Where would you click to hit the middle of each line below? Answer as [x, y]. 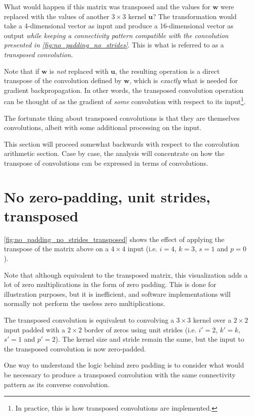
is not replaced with [79, 71]
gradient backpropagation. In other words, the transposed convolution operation [124, 90]
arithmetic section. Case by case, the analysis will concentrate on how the [114, 153]
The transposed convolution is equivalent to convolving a [89, 320]
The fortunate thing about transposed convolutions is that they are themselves [122, 118]
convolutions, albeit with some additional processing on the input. [103, 127]
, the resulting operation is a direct [167, 71]
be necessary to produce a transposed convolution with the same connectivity [120, 374]
